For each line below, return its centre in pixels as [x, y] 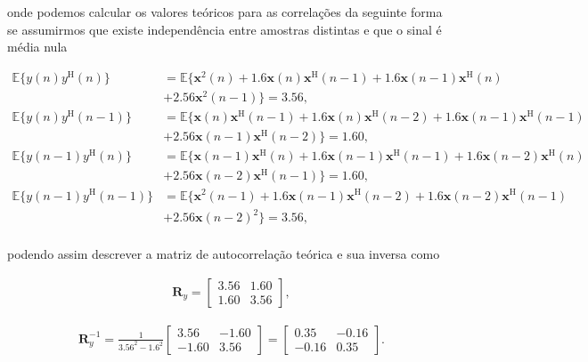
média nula [37, 47]
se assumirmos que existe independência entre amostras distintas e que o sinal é [225, 29]
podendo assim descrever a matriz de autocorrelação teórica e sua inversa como [224, 254]
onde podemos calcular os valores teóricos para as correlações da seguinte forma [225, 12]
